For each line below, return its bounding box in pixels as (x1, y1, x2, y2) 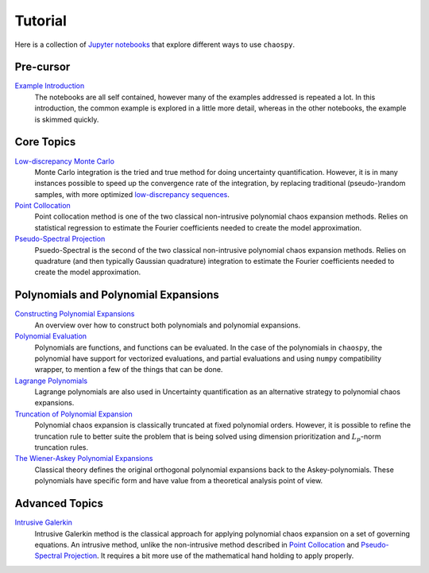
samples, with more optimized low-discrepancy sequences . (34, 189, 230, 199)
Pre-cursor (14, 60, 71, 74)
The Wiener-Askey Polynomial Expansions (14, 454, 153, 463)
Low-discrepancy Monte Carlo (14, 156, 115, 166)
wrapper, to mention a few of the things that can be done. (34, 365, 223, 374)
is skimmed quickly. (34, 114, 99, 124)
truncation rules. (34, 443, 89, 452)
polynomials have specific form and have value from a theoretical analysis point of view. (34, 476, 323, 486)
